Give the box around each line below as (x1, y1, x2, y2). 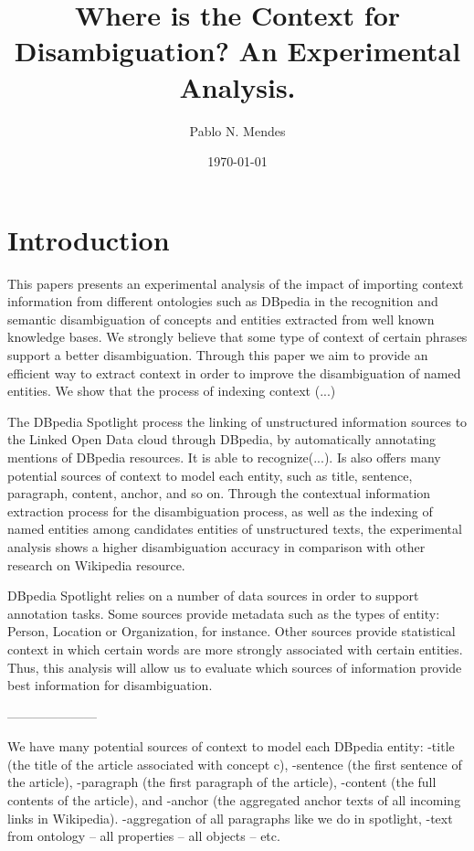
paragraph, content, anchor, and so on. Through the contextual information (7, 484, 431, 503)
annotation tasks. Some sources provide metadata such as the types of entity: (7, 603, 440, 622)
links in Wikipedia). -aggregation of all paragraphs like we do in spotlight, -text (7, 808, 453, 827)
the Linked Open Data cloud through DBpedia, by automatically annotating (7, 430, 437, 449)
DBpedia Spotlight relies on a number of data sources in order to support (7, 586, 419, 605)
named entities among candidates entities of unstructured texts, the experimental (7, 519, 462, 538)
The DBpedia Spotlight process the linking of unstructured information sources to (7, 411, 468, 431)
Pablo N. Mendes (189, 121, 286, 140)
